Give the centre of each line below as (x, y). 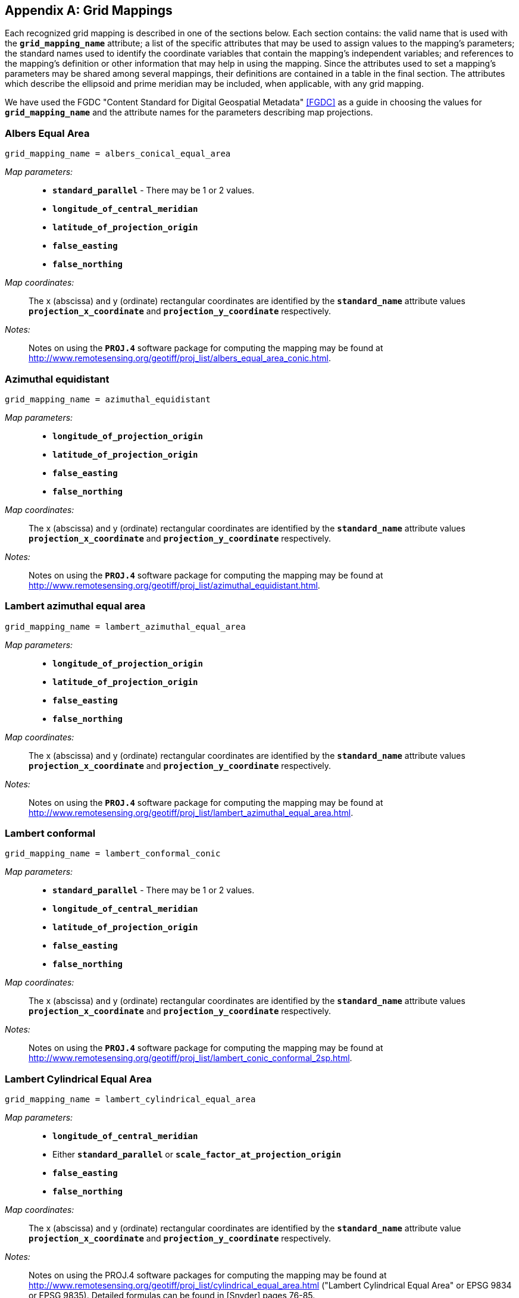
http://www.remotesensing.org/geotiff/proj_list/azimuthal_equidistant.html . (174, 585)
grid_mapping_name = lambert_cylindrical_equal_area (130, 1100)
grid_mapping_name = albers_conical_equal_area (118, 154)
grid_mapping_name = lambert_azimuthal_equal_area (125, 626)
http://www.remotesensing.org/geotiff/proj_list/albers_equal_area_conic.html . (180, 358)
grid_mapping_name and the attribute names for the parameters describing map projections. (189, 112)
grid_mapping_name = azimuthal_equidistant (108, 399)
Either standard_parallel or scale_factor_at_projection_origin (197, 1155)
